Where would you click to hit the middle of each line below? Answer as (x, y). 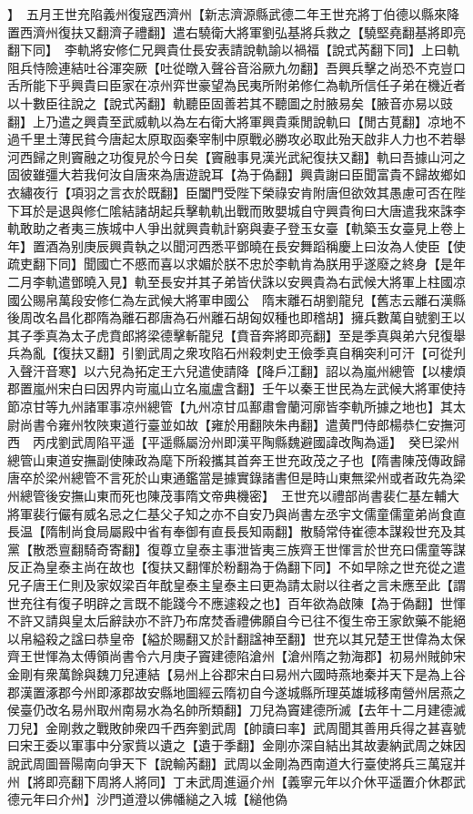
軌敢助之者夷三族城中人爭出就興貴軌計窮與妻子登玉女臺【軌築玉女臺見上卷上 (236, 228)
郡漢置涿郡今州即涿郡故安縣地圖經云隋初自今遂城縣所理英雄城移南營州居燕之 (236, 692)
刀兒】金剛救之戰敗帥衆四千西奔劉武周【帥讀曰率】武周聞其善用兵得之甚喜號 (236, 727)
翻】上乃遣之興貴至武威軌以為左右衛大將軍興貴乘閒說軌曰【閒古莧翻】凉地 (230, 121)
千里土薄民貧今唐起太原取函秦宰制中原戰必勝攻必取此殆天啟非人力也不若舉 (242, 139)
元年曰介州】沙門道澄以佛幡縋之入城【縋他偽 (153, 799)
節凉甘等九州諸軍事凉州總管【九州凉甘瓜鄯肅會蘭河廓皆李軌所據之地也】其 (230, 407)
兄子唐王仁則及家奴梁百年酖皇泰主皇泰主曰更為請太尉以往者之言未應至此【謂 (236, 585)
